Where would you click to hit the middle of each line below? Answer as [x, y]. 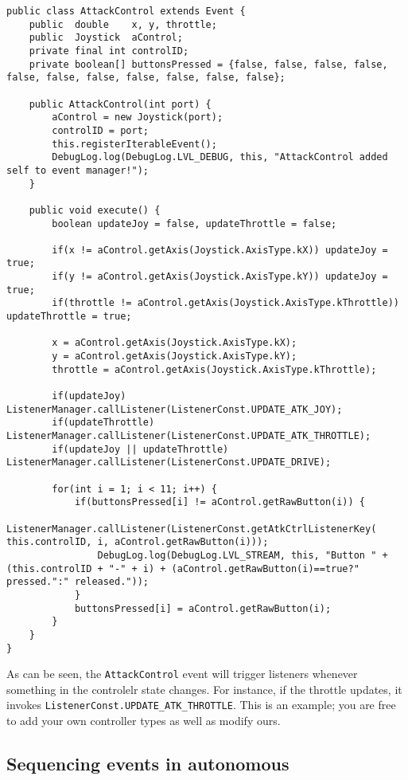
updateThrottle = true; [69, 317]
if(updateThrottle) [103, 423]
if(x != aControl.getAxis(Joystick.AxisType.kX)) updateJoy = [220, 250]
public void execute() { [95, 210]
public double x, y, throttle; [123, 24]
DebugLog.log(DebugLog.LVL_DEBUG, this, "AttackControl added [220, 157]
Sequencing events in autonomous [148, 764]
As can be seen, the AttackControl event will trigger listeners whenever [182, 674]
